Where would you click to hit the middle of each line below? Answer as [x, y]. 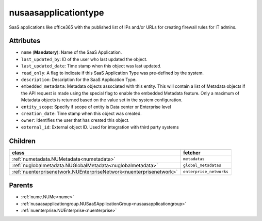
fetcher [192, 153]
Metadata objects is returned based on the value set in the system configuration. [102, 100]
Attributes [25, 41]
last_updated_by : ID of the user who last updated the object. [84, 59]
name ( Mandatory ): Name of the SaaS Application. [72, 52]
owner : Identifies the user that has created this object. [75, 120]
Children [22, 141]
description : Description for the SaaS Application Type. [79, 79]
